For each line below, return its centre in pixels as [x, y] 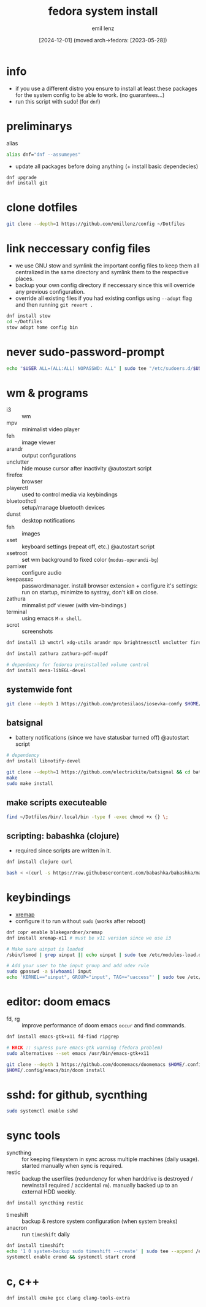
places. [25, 278]
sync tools [33, 1136]
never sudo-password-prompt [86, 352]
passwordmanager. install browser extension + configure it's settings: [110, 586]
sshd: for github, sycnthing [77, 1094]
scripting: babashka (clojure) [63, 836]
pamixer [17, 566]
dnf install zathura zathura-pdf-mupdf [57, 654]
